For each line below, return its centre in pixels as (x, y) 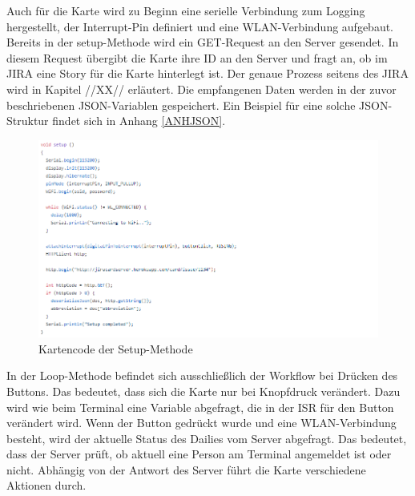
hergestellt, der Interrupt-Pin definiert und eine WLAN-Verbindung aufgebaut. (200, 26)
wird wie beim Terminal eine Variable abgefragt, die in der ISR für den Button (200, 407)
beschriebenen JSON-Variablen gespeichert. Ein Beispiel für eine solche (181, 105)
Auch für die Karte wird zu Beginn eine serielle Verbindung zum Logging (186, 10)
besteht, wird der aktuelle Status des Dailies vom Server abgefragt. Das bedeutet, (207, 438)
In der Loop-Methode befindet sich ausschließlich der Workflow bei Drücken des (202, 375)
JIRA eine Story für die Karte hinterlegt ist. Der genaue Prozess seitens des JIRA (207, 73)
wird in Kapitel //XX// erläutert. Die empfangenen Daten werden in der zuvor (201, 89)
